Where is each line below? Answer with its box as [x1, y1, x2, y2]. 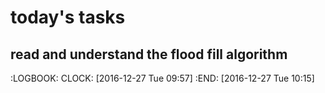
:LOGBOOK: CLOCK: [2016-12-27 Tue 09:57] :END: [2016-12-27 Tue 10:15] [10, 72, 315, 84]
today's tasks [10, 6, 126, 29]
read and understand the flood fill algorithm [10, 46, 288, 63]
